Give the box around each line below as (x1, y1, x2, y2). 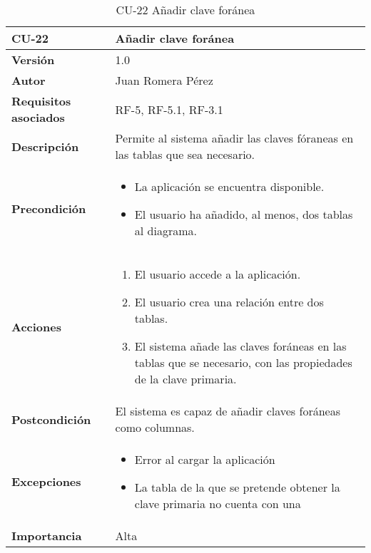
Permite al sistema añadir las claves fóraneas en (115, 130, 354, 146)
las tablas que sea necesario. (115, 146, 255, 162)
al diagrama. (134, 222, 197, 239)
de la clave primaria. (134, 371, 237, 387)
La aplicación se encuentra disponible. (134, 178, 325, 195)
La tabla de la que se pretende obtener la (134, 479, 340, 495)
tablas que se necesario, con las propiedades (134, 354, 352, 371)
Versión (11, 51, 55, 68)
